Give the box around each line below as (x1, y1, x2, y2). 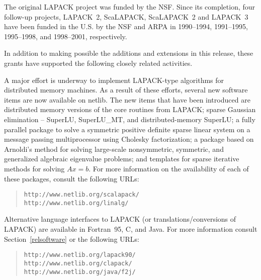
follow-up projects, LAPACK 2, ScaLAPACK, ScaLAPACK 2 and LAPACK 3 (4, 11, 248, 22)
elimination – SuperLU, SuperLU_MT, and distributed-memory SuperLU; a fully (4, 114, 255, 124)
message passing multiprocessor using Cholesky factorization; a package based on (4, 134, 254, 144)
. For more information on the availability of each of (89, 163, 249, 173)
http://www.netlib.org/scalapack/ (24, 191, 139, 199)
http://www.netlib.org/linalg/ (24, 199, 129, 207)
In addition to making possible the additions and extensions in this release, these (4, 48, 253, 58)
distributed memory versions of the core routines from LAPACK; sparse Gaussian (4, 104, 256, 115)
